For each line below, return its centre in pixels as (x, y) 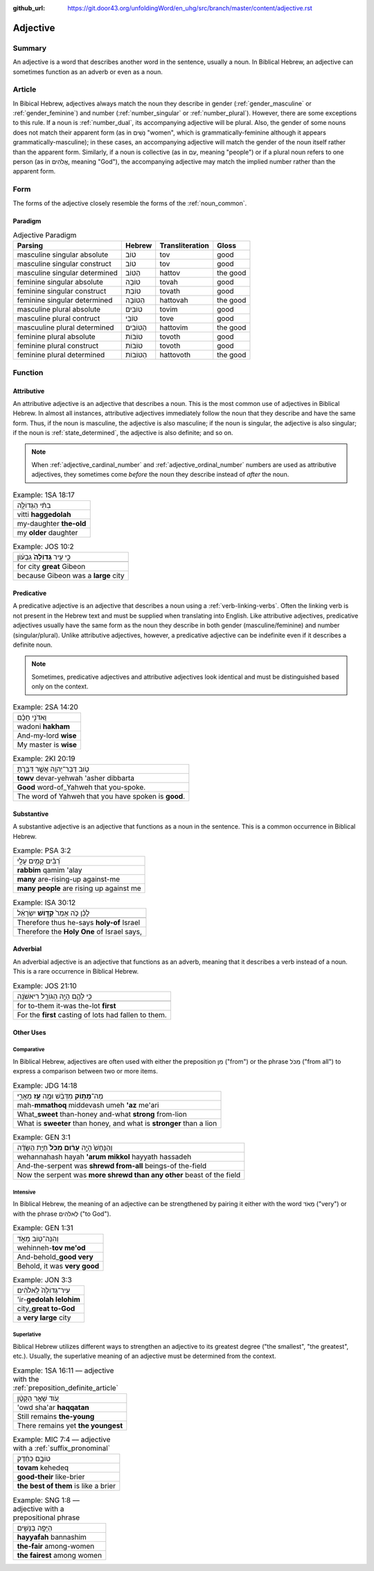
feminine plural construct (58, 346)
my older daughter (47, 533)
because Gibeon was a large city (71, 576)
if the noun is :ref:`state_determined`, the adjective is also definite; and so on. (123, 433)
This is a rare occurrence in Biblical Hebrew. (75, 971)
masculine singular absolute (63, 255)
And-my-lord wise (47, 736)
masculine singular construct (64, 264)
